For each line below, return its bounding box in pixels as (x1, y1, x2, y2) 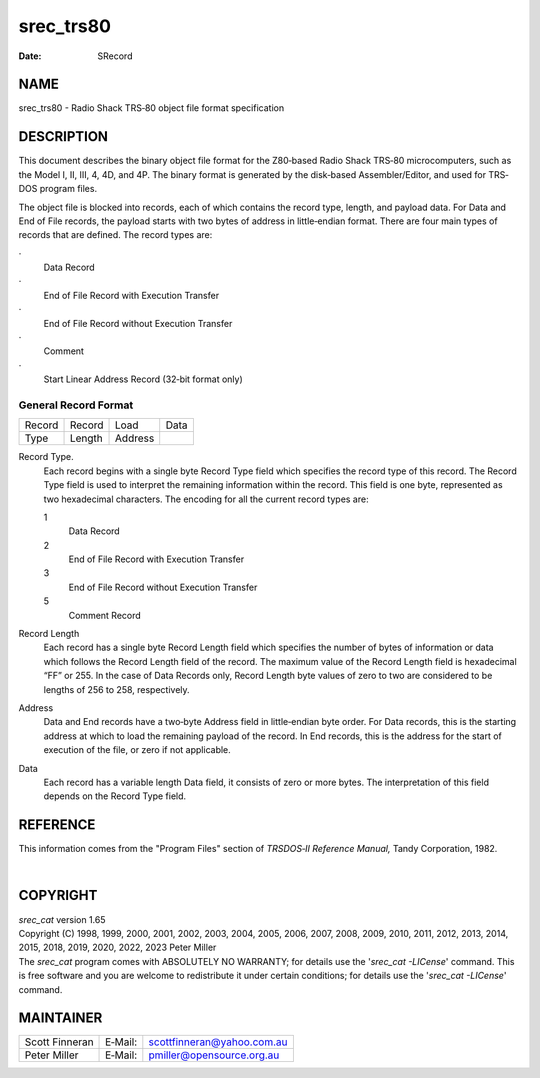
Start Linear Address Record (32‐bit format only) (43, 373, 244, 385)
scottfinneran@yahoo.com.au (148, 1035, 288, 1049)
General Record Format (18, 398, 134, 412)
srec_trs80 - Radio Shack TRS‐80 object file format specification (18, 102, 285, 114)
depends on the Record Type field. (43, 790, 187, 802)
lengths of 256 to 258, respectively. (43, 683, 190, 695)
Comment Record (68, 609, 142, 621)
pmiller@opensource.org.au (148, 1048, 280, 1062)
